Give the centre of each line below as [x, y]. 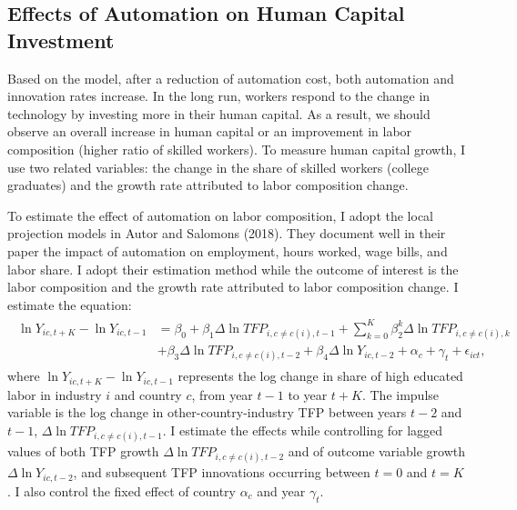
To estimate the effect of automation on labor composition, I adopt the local [221, 215]
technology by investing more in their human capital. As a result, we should [219, 113]
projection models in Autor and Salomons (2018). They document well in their [227, 233]
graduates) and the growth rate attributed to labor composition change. [208, 185]
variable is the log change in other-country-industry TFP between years [207, 412]
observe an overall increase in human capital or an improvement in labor [210, 131]
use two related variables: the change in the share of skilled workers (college [218, 167]
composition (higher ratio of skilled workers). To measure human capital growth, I [236, 149]
